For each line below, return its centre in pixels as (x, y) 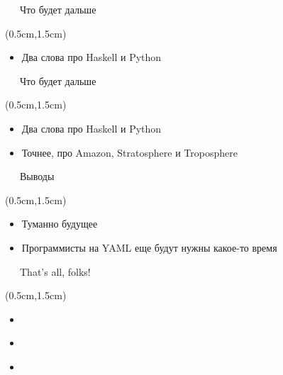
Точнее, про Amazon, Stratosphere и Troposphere (129, 152)
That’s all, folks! (55, 271)
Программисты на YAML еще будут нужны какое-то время (149, 247)
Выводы (37, 176)
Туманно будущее (60, 224)
